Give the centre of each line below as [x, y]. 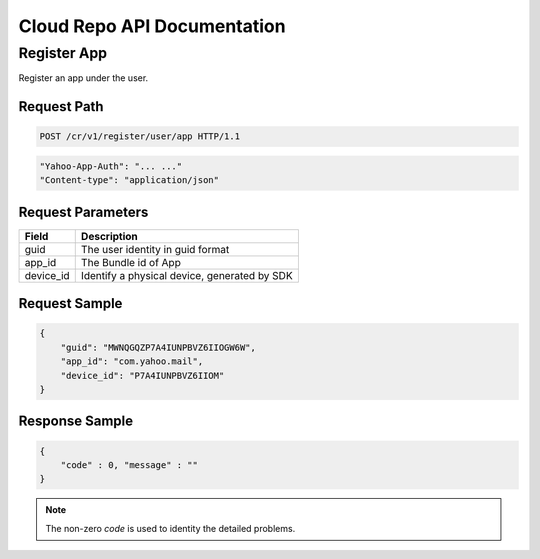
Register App [63, 53]
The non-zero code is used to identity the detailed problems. [170, 528]
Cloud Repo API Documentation [152, 26]
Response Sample [76, 421]
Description [109, 236]
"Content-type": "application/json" [129, 180]
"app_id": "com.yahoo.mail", [132, 361]
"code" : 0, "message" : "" [129, 465]
